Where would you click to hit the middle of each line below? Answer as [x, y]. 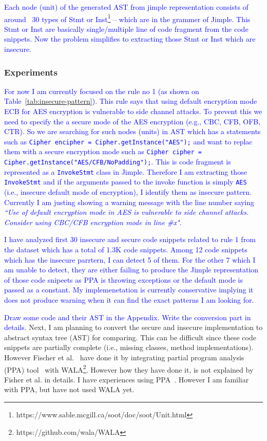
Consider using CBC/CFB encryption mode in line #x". [93, 222]
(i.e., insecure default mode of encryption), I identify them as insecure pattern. [128, 192]
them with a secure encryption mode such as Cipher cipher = [103, 151]
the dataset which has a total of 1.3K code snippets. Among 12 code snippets [126, 250]
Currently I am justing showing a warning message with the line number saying [129, 202]
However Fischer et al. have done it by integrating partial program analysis [124, 357]
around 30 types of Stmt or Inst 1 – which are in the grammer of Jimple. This [127, 18]
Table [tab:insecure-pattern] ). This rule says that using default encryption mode [131, 101]
